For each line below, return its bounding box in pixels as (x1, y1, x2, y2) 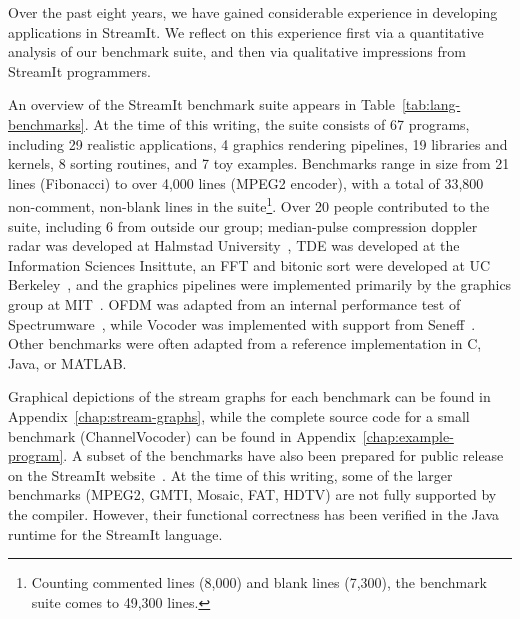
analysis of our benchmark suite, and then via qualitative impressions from (8, 41, 466, 62)
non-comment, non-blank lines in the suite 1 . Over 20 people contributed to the (8, 193, 490, 216)
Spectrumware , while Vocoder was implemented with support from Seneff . (8, 313, 476, 334)
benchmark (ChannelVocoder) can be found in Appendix (8, 425, 356, 446)
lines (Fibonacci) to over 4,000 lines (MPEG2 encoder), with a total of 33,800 (8, 172, 484, 193)
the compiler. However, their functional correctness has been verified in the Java (8, 503, 500, 524)
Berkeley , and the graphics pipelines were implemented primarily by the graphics (8, 274, 512, 295)
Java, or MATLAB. (8, 352, 127, 373)
